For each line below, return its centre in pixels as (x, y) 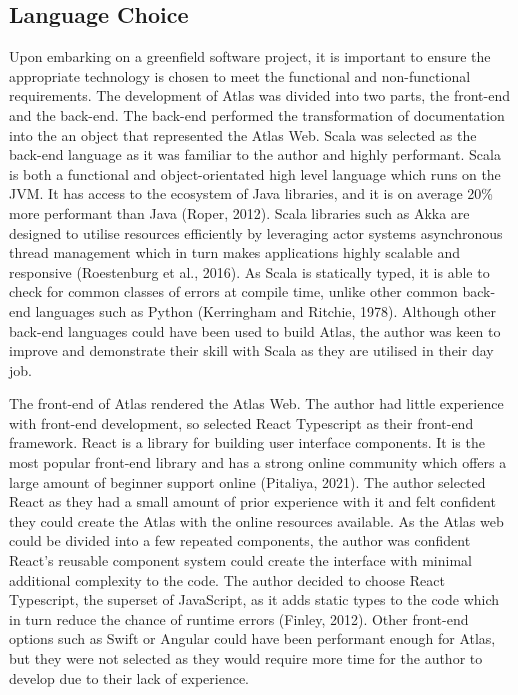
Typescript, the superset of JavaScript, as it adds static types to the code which (254, 599)
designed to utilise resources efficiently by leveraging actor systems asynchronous (256, 232)
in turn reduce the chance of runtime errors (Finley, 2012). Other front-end (239, 618)
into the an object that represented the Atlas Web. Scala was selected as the (243, 134)
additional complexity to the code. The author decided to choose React (227, 579)
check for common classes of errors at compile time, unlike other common (233, 291)
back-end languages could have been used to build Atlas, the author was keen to (255, 330)
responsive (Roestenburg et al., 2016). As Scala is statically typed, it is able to (249, 271)
